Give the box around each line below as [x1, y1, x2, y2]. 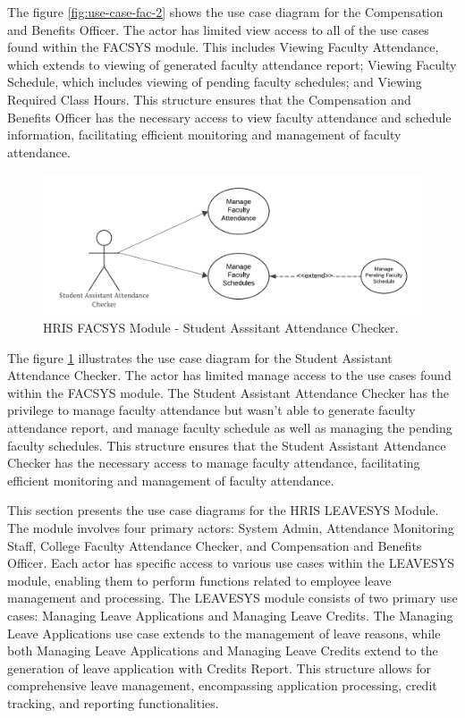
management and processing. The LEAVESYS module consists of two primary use [7, 588, 458, 607]
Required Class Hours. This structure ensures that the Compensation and [7, 89, 411, 108]
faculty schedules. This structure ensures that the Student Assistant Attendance [7, 435, 446, 454]
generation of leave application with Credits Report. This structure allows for [7, 658, 432, 677]
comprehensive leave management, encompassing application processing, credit [7, 676, 437, 695]
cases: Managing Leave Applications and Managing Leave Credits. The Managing [7, 605, 453, 624]
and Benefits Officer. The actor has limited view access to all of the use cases [7, 20, 429, 38]
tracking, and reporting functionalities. [7, 693, 219, 712]
